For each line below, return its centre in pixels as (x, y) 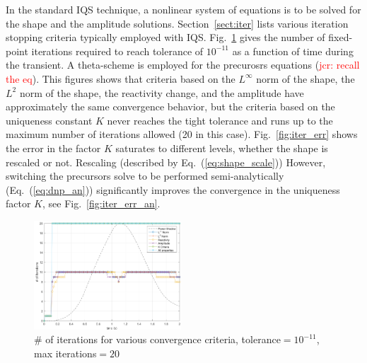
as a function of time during (293, 51)
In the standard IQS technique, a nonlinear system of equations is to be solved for (183, 9)
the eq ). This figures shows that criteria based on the (121, 78)
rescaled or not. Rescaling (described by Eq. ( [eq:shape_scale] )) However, (166, 162)
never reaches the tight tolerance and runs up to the (220, 120)
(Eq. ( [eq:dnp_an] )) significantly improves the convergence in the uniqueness (173, 189)
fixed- (340, 37)
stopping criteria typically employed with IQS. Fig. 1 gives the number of (165, 37)
